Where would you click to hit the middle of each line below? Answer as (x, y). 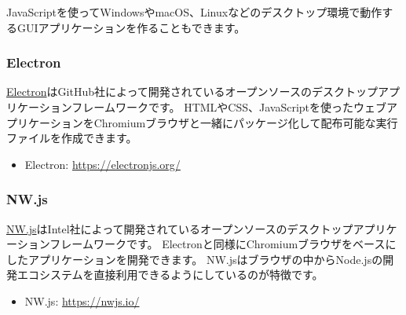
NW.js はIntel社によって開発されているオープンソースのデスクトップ (180, 228)
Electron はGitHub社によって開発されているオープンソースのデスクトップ (192, 92)
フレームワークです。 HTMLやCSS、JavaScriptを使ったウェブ (229, 107)
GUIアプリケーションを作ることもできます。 (131, 27)
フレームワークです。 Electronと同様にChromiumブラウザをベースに (223, 244)
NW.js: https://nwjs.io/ (82, 300)
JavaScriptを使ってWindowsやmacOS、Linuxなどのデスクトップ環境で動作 (194, 12)
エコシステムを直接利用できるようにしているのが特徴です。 (170, 275)
